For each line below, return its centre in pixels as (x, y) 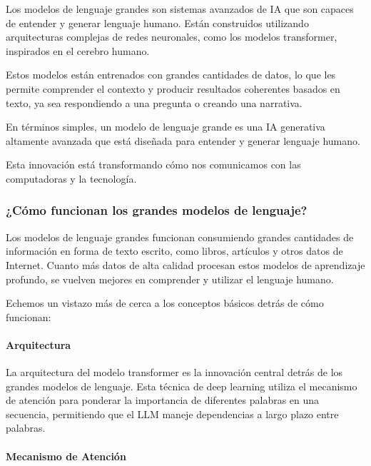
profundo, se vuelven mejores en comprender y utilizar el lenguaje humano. (170, 279)
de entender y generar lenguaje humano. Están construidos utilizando (157, 22)
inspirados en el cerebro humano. (78, 50)
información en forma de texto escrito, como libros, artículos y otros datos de (174, 251)
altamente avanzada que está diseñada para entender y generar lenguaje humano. (183, 140)
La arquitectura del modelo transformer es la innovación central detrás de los (174, 372)
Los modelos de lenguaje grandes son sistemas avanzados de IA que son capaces (180, 9)
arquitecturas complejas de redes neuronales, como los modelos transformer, (172, 37)
